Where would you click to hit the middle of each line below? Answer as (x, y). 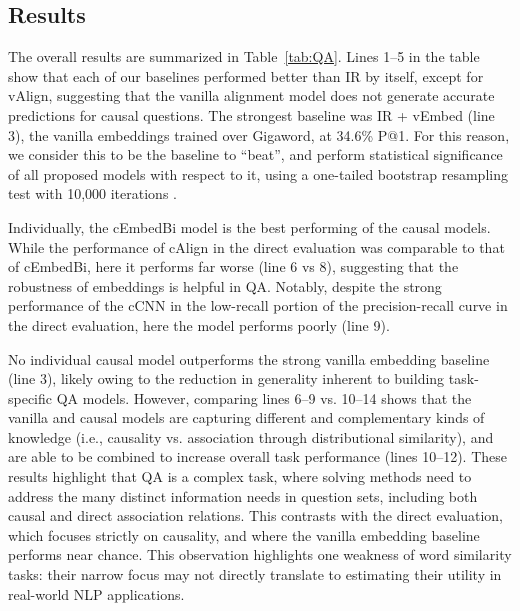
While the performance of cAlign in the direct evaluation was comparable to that (256, 246)
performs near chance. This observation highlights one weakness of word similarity (260, 554)
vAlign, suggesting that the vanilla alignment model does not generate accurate (251, 95)
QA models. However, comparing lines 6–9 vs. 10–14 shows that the (264, 397)
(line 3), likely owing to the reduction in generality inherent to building (226, 378)
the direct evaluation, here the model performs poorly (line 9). (199, 324)
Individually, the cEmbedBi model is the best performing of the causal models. (249, 226)
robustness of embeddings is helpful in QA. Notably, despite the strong (225, 285)
